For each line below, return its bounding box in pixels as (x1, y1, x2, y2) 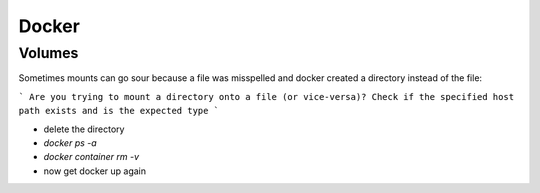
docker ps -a (43, 136, 97, 149)
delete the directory (43, 123, 125, 135)
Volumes (18, 44, 79, 62)
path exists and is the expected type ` (18, 105, 220, 117)
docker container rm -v (43, 151, 140, 163)
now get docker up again (43, 165, 147, 177)
